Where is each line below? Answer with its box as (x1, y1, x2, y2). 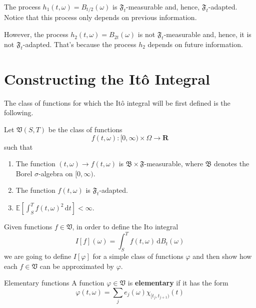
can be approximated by (39, 260, 114, 271)
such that (4, 141, 33, 152)
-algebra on (38, 168, 73, 178)
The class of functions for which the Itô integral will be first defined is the (4, 97, 230, 108)
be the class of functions (48, 124, 122, 134)
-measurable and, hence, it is (163, 29, 251, 40)
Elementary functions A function (4, 277, 104, 288)
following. (4, 107, 33, 118)
